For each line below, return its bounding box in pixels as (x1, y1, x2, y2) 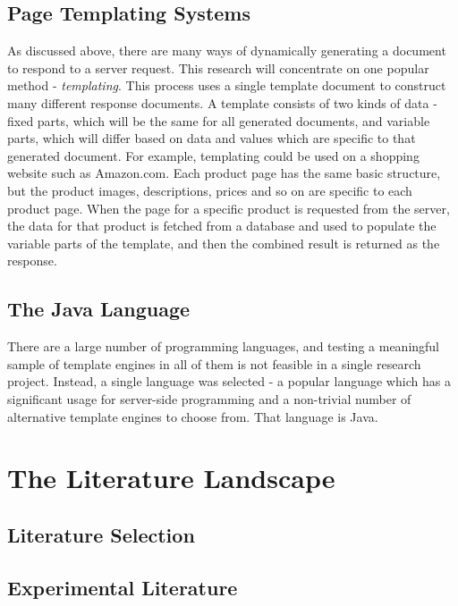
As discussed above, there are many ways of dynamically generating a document (7, 41, 446, 60)
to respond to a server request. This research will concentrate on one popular (7, 58, 429, 77)
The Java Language (7, 295, 191, 323)
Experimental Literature (7, 573, 238, 601)
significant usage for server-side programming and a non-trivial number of (7, 389, 411, 408)
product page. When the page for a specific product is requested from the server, (7, 198, 450, 217)
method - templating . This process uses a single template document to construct (7, 76, 446, 95)
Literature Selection (7, 520, 195, 548)
